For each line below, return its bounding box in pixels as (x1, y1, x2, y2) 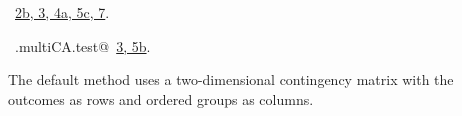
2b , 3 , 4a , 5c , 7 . (15, 2, 110, 22)
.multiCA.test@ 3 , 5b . (14, 35, 151, 56)
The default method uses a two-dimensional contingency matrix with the (8, 69, 454, 90)
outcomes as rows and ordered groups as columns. (8, 88, 314, 109)
